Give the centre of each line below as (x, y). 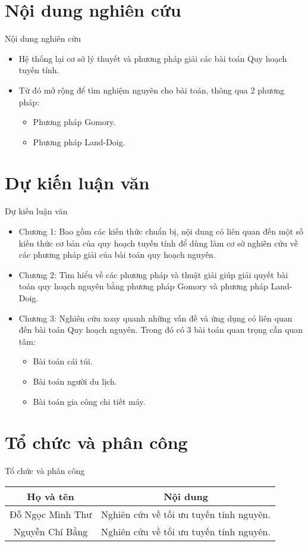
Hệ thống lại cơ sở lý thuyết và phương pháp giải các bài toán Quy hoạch (153, 58)
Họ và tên (51, 496)
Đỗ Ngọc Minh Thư (51, 514)
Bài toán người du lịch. (75, 381)
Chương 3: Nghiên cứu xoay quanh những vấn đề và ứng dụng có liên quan (155, 318)
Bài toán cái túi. (63, 361)
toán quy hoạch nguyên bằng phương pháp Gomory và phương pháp (143, 286)
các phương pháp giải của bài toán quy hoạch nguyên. (117, 255)
